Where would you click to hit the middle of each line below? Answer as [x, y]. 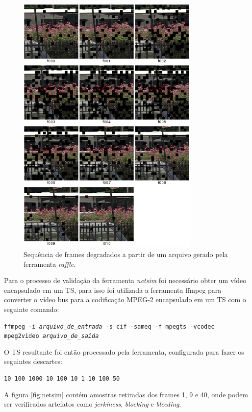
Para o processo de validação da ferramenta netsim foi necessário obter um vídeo [125, 280]
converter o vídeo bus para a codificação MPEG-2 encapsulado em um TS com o [125, 299]
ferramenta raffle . [50, 264]
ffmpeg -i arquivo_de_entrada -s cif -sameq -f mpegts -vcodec [109, 326]
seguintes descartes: [33, 361]
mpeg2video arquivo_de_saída [51, 336]
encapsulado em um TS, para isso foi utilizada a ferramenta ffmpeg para [113, 290]
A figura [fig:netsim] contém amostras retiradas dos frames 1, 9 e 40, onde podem [126, 394]
